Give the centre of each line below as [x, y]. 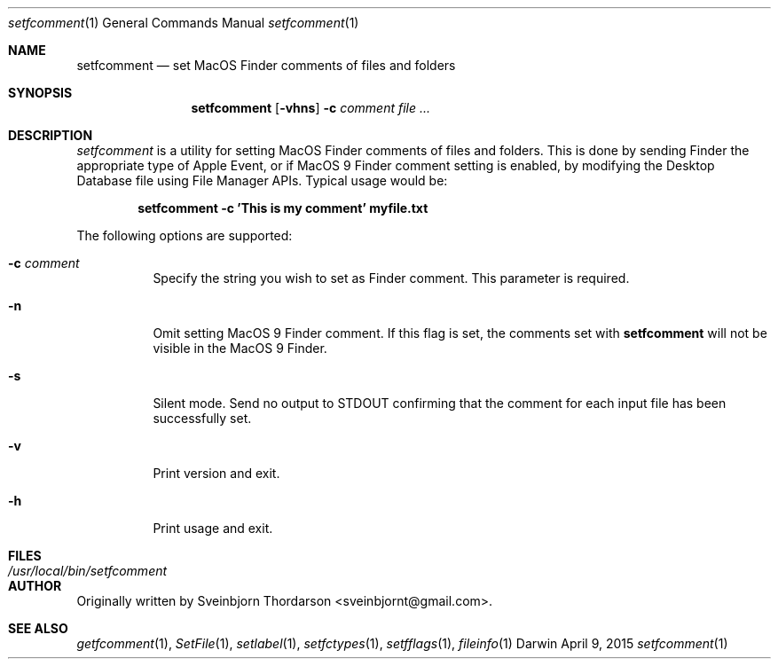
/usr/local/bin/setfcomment [88, 571]
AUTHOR [35, 586]
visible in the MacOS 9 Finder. [240, 348]
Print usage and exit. [213, 528]
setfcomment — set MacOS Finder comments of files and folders [266, 65]
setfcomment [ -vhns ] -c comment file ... [311, 108]
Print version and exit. [216, 473]
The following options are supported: [185, 235]
